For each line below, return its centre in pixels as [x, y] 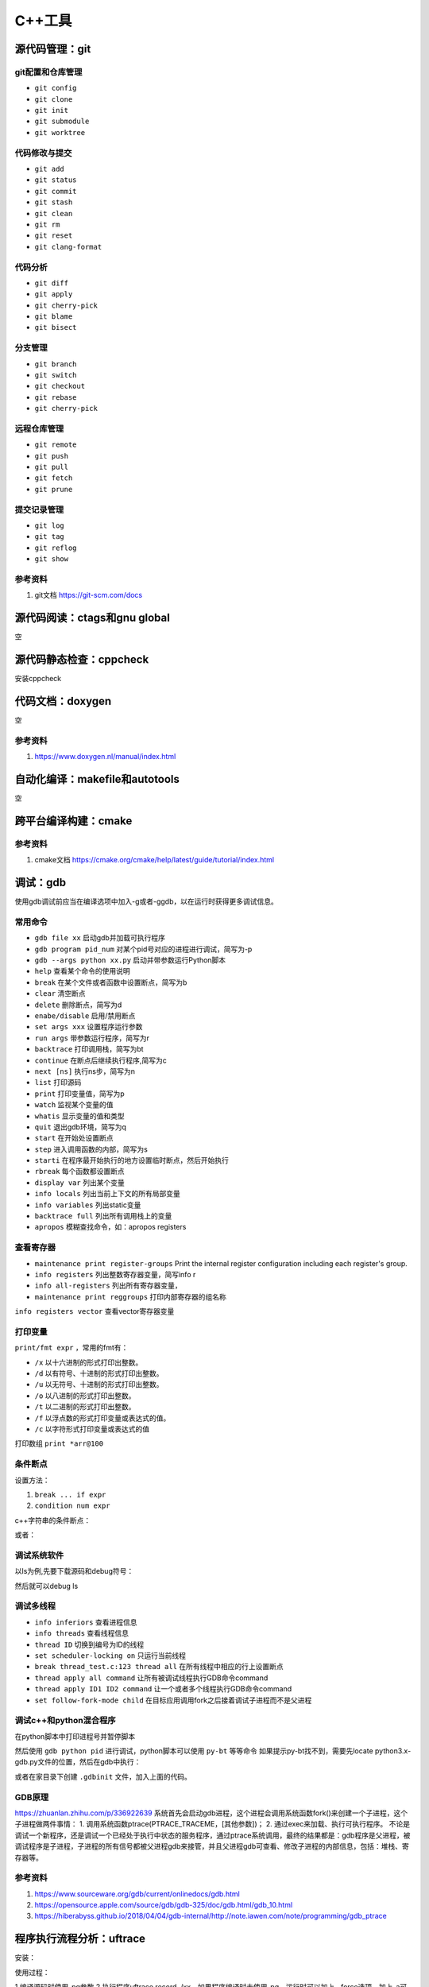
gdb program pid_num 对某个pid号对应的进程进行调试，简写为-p [143, 949]
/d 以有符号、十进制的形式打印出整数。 [99, 1373]
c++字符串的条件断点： [53, 1520]
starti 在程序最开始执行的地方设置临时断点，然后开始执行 [132, 1160]
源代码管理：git [53, 49]
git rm [47, 224]
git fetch [54, 478]
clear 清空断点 [60, 993]
